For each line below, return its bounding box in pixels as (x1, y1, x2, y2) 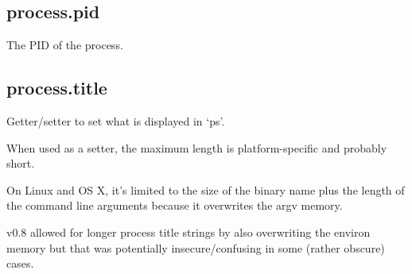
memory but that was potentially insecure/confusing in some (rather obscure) (6, 239, 385, 256)
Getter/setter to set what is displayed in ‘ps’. (6, 113, 225, 129)
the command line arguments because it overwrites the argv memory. (6, 197, 343, 214)
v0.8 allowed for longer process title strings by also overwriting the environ (6, 223, 371, 240)
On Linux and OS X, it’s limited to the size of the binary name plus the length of (6, 181, 405, 198)
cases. (6, 255, 34, 272)
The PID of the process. (6, 37, 123, 53)
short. (6, 155, 35, 172)
